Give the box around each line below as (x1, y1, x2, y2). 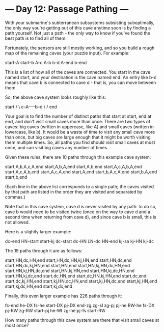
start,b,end (5, 174, 27, 180)
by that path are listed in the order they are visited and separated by (5, 189, 142, 194)
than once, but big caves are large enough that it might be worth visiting (5, 134, 151, 140)
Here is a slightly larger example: (5, 228, 72, 234)
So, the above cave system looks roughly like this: (5, 94, 107, 100)
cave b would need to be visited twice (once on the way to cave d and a (5, 209, 151, 215)
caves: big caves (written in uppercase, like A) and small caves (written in (5, 124, 154, 130)
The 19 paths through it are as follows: (5, 248, 82, 253)
